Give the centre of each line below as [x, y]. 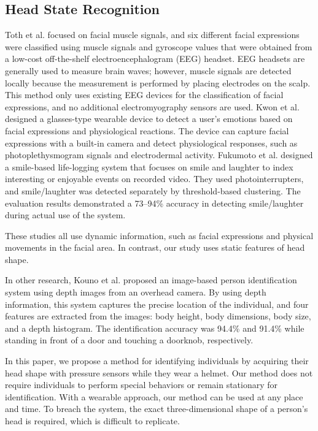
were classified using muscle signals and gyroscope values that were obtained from [159, 46]
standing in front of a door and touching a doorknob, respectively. [129, 340]
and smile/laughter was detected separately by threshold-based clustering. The [153, 190]
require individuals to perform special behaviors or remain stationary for [142, 385]
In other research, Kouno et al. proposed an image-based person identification [151, 280]
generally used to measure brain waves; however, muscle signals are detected [148, 70]
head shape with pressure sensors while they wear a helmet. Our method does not [159, 372]
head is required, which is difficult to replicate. [92, 421]
